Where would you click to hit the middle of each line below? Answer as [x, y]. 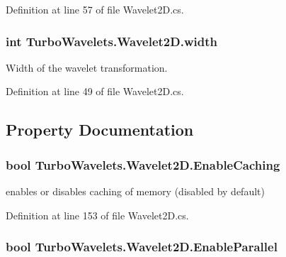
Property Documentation [100, 130]
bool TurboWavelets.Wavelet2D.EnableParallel [142, 247]
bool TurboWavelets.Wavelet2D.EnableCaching [143, 164]
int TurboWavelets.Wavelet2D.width [111, 41]
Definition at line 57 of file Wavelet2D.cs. [95, 9]
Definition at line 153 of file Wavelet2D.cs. [97, 215]
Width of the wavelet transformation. [87, 67]
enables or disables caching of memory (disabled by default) [135, 191]
